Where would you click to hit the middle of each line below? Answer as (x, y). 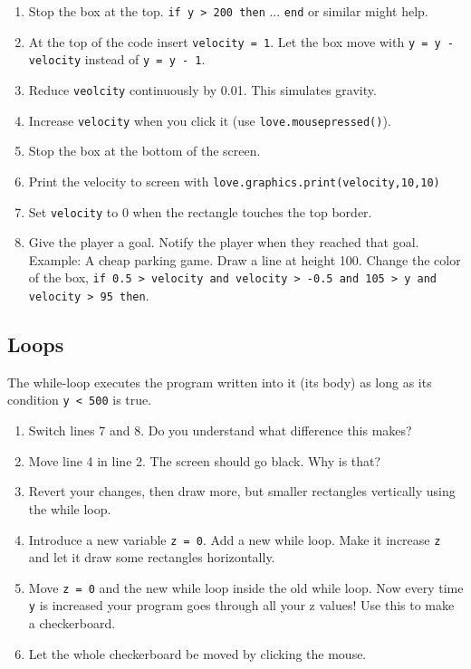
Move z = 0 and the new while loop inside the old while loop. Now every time (246, 587)
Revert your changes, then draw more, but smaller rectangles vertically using (242, 491)
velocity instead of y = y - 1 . (117, 59)
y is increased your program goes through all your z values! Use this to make (241, 605)
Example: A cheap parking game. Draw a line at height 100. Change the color (245, 259)
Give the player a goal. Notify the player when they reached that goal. (224, 242)
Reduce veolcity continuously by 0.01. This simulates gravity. (202, 89)
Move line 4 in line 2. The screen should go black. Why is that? (205, 460)
